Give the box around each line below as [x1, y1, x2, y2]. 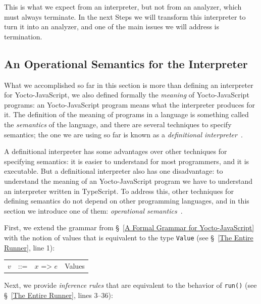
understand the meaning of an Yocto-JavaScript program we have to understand [4, 175, 253, 186]
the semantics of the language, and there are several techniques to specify [4, 119, 232, 129]
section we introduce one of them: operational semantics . [4, 205, 183, 216]
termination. [4, 31, 42, 41]
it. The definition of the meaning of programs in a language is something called [4, 109, 249, 120]
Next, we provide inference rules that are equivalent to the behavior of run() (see [4, 279, 257, 290]
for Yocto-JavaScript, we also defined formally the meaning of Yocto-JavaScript [4, 89, 249, 100]
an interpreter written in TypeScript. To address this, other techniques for [4, 185, 234, 196]
